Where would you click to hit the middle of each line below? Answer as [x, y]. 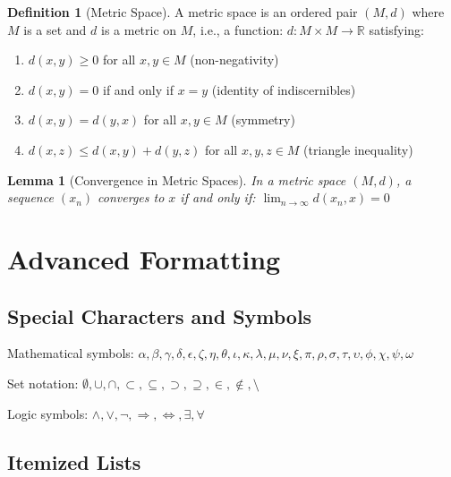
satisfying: [396, 29]
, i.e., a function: [238, 29]
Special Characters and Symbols [160, 315]
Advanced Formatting [144, 258]
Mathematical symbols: [71, 353]
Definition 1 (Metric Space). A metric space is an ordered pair [183, 12]
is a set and [55, 29]
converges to [131, 197]
